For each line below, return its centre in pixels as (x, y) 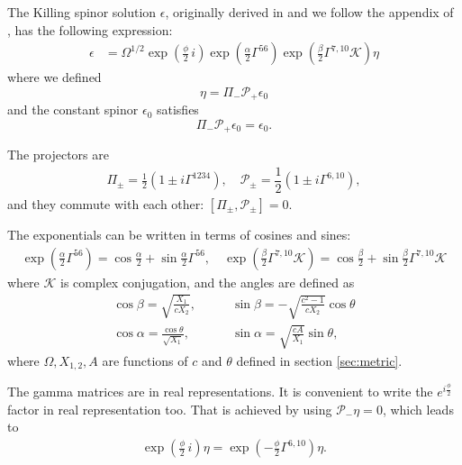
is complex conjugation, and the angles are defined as (208, 282)
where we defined (54, 77)
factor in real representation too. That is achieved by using (170, 409)
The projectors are (58, 155)
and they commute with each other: (106, 204)
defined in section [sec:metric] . (319, 360)
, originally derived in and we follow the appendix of (309, 12)
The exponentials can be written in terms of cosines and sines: (179, 234)
